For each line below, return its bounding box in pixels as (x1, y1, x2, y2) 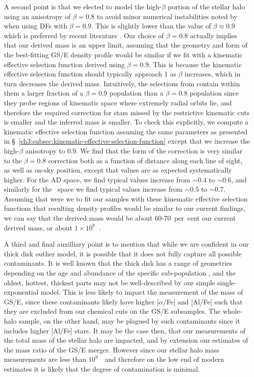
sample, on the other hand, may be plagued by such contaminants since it (19, 316, 240, 326)
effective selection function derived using (4, 59, 125, 69)
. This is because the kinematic (148, 59, 242, 69)
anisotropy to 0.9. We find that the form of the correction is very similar (25, 145, 243, 155)
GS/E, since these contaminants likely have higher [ (4, 296, 159, 306)
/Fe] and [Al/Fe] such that (163, 296, 243, 306)
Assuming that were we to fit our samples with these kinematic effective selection (4, 193, 248, 203)
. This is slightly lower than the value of (91, 21, 211, 31)
